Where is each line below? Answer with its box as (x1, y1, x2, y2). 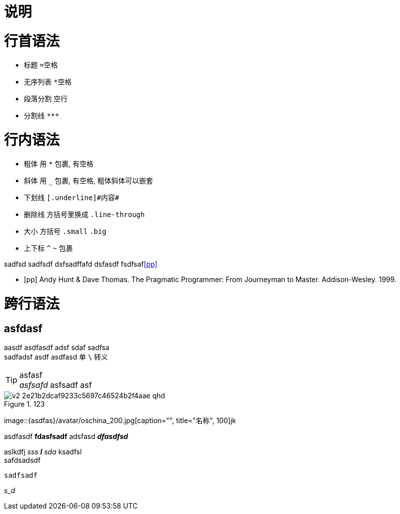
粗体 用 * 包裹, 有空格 (24, 159, 94, 168)
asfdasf (4, 322, 43, 335)
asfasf (19, 369, 43, 380)
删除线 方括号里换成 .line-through (24, 210, 145, 219)
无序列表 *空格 (24, 77, 72, 86)
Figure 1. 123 (4, 399, 45, 408)
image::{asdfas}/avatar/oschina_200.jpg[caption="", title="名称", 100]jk (4, 416, 236, 425)
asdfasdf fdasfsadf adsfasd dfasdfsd (4, 432, 128, 441)
